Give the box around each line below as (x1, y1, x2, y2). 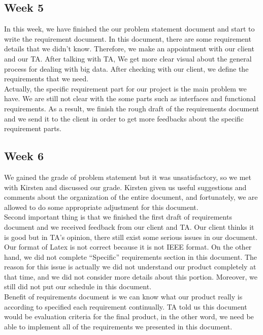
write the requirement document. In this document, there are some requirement (4, 33, 251, 44)
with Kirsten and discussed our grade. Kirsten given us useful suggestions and (4, 181, 247, 192)
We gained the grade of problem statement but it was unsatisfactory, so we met (4, 171, 251, 182)
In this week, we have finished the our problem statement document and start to (4, 23, 255, 34)
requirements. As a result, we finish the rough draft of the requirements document (4, 103, 259, 113)
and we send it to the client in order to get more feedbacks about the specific (4, 113, 244, 124)
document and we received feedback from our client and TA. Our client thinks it (4, 221, 254, 232)
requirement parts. (4, 123, 61, 134)
